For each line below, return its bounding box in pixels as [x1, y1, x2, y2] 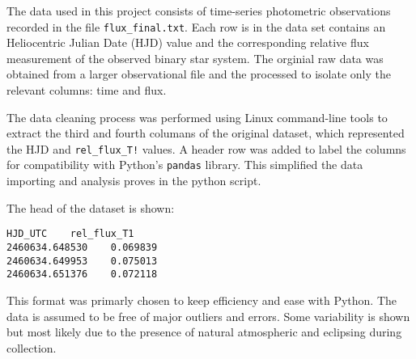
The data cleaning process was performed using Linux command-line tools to [6, 108, 388, 125]
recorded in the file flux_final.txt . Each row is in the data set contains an [6, 18, 386, 35]
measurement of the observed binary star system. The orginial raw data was [6, 49, 384, 66]
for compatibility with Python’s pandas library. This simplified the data [6, 156, 363, 173]
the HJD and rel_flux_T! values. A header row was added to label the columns [6, 140, 406, 157]
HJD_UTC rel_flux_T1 [6, 228, 134, 240]
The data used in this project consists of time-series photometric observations [6, 2, 391, 19]
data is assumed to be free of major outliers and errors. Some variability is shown [6, 307, 410, 324]
